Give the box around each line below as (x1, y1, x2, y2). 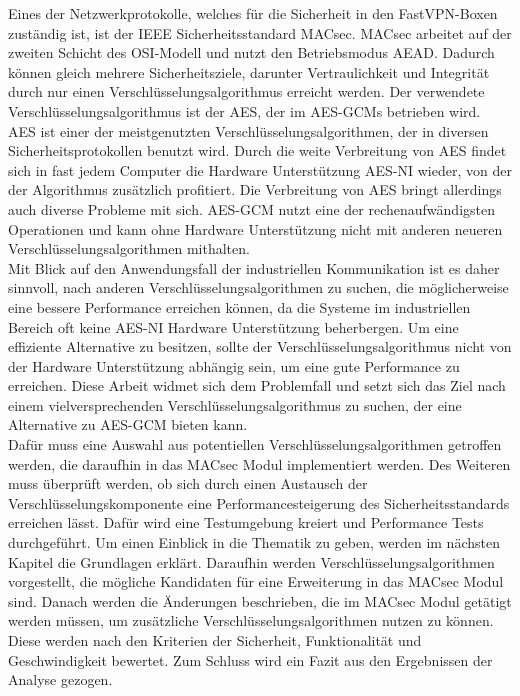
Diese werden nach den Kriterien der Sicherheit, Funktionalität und (8, 630, 422, 650)
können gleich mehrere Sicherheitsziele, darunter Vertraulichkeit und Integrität (8, 61, 490, 82)
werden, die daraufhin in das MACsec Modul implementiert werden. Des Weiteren (8, 453, 511, 474)
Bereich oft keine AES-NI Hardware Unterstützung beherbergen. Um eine (8, 316, 459, 337)
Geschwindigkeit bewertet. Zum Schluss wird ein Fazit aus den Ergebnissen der (8, 649, 493, 670)
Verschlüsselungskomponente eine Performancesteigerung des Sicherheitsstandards (8, 492, 510, 513)
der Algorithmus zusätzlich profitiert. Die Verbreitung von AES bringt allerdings (8, 179, 502, 200)
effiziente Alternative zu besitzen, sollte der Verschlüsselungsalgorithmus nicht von (8, 336, 512, 357)
